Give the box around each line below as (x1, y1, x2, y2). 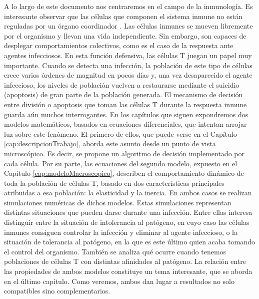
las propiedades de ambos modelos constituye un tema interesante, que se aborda (4, 266, 252, 276)
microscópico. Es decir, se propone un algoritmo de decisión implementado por (4, 148, 244, 158)
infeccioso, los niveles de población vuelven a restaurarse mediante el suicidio (4, 79, 239, 90)
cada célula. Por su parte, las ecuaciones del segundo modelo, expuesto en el (4, 158, 237, 168)
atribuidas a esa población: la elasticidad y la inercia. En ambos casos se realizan (4, 187, 252, 198)
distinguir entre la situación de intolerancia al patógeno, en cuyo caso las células (4, 217, 249, 227)
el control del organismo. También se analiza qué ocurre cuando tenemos (4, 246, 226, 256)
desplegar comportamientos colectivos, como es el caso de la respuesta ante (4, 40, 233, 51)
